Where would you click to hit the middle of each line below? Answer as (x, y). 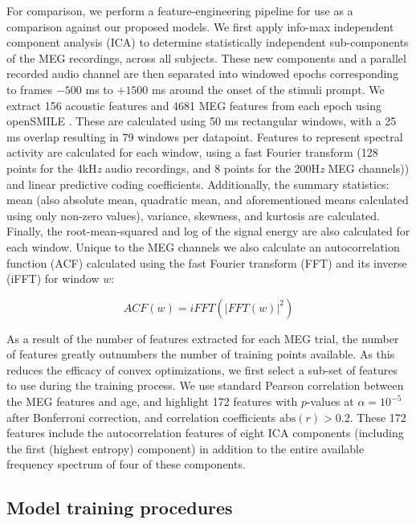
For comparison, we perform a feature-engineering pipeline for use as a (180, 10)
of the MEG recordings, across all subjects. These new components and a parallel (206, 57)
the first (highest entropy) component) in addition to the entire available (186, 448)
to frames (30, 89)
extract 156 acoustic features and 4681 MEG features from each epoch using (194, 105)
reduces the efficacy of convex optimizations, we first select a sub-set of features (202, 369)
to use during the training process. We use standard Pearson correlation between (205, 385)
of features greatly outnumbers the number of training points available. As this (201, 354)
